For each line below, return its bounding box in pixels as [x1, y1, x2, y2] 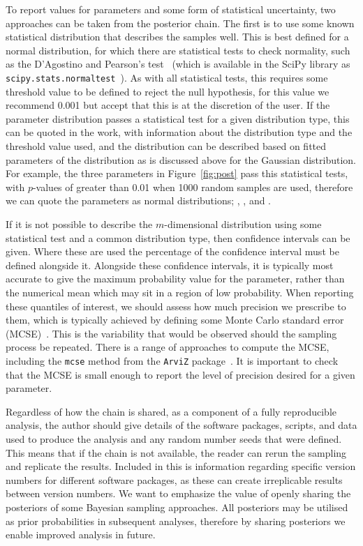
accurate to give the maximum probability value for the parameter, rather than [6, 271, 345, 286]
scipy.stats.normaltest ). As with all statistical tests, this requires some [6, 70, 328, 84]
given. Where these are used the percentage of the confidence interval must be [6, 244, 339, 259]
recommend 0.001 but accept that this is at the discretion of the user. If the [6, 98, 330, 112]
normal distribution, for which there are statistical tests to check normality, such [6, 43, 350, 57]
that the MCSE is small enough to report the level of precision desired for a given [6, 367, 355, 381]
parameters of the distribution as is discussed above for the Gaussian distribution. [6, 152, 356, 167]
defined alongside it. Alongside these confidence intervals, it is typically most [6, 257, 334, 272]
